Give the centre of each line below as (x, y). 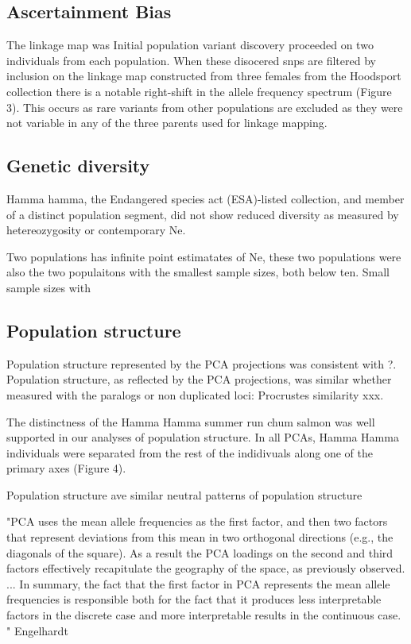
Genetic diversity (78, 166)
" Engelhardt (37, 630)
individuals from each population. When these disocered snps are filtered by (191, 60)
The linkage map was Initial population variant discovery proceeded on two (190, 45)
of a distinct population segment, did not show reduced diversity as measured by (203, 214)
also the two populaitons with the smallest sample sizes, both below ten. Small (198, 272)
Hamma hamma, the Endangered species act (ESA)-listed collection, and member (205, 198)
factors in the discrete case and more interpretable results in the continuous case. (204, 615)
